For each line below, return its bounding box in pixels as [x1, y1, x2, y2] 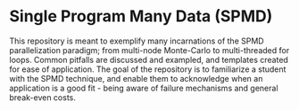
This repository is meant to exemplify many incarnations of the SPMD [9, 35, 265, 46]
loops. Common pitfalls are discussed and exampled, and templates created [9, 54, 288, 65]
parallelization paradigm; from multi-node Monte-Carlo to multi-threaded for [9, 44, 290, 55]
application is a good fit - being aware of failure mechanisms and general [9, 82, 278, 93]
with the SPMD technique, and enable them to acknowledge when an [9, 73, 263, 83]
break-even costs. [9, 91, 76, 103]
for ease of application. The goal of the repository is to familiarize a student [9, 64, 287, 75]
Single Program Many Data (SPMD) [9, 6, 273, 27]
